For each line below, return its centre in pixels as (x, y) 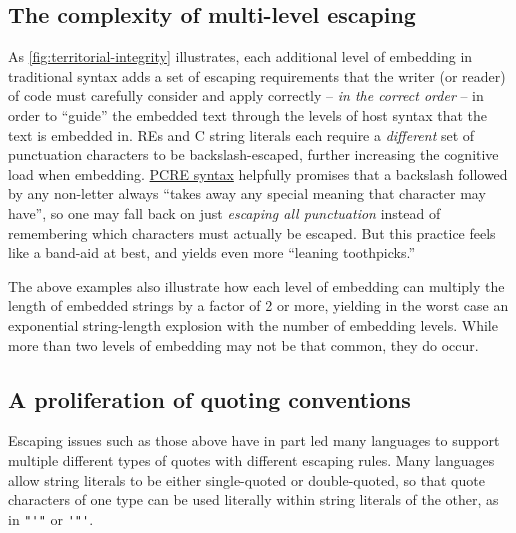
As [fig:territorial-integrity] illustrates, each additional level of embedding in (240, 56)
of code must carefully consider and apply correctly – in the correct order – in (246, 95)
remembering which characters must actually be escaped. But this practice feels (252, 232)
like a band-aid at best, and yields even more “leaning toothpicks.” (212, 252)
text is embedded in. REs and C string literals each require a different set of (241, 134)
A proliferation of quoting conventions (209, 398)
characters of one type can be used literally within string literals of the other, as (253, 499)
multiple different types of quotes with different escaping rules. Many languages (251, 459)
